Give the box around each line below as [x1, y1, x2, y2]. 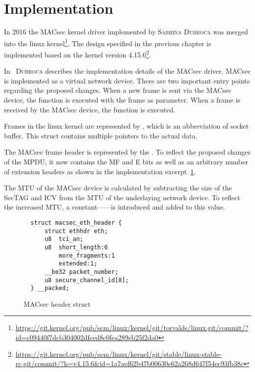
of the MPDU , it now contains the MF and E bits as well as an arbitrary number [4, 156, 248, 166]
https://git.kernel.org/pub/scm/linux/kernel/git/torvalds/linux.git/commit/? [15, 322, 249, 333]
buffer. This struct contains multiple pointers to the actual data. [4, 130, 198, 140]
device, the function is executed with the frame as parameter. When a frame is [4, 95, 240, 105]
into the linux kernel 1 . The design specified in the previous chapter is [4, 36, 211, 48]
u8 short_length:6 [44, 243, 108, 251]
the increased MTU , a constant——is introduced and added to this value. [4, 202, 225, 212]
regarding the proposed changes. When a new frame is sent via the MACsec [4, 85, 231, 95]
